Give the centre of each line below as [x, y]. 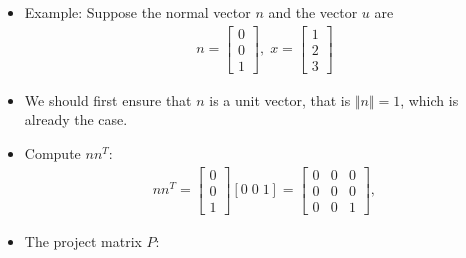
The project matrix [83, 240]
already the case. [76, 119]
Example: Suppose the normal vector [137, 12]
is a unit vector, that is [280, 99]
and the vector [313, 12]
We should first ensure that [108, 99]
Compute [52, 152]
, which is [429, 99]
